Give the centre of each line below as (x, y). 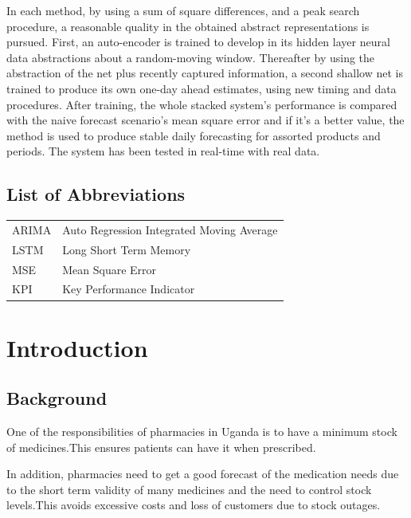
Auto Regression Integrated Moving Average (170, 229)
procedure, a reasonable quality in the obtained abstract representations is (188, 26)
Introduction (77, 347)
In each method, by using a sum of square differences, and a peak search (183, 10)
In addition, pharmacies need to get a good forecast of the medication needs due (203, 474)
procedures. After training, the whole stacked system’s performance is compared (202, 104)
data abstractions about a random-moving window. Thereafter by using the (191, 57)
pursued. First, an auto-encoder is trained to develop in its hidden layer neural (198, 42)
